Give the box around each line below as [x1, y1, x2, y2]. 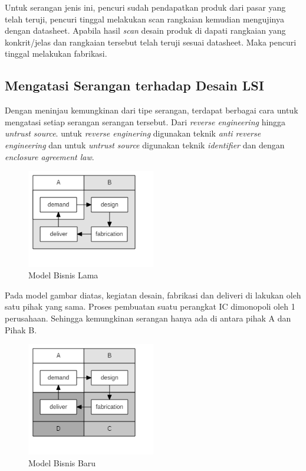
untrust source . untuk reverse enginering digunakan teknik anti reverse [5, 127, 261, 139]
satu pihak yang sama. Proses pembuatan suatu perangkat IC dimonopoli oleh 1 [5, 300, 295, 313]
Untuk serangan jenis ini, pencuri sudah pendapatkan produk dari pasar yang [5, 1, 286, 13]
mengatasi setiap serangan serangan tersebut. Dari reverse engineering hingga [5, 115, 286, 128]
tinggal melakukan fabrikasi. [5, 47, 107, 60]
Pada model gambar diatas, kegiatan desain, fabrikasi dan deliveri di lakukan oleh [5, 288, 301, 301]
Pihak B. [5, 323, 37, 336]
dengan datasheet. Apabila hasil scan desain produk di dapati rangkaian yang [5, 24, 286, 37]
